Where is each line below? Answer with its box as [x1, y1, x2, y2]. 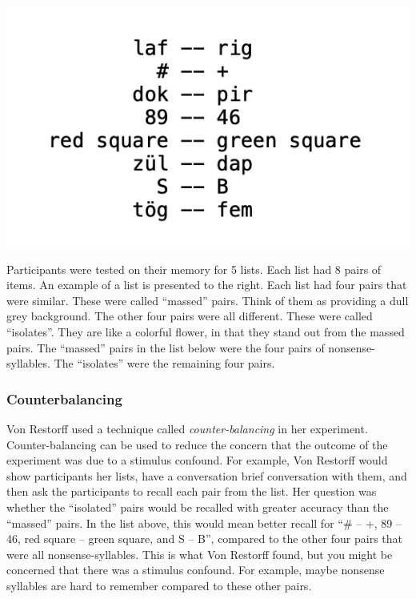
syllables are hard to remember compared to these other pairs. [6, 577, 312, 593]
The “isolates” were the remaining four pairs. [54, 355, 275, 372]
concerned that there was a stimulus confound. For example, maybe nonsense [6, 561, 385, 578]
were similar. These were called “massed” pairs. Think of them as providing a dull [6, 291, 409, 308]
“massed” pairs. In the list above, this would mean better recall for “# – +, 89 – [6, 514, 402, 531]
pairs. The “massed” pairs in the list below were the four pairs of [6, 339, 325, 356]
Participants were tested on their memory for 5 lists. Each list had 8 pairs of [6, 260, 382, 277]
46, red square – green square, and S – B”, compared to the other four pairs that [6, 530, 403, 547]
